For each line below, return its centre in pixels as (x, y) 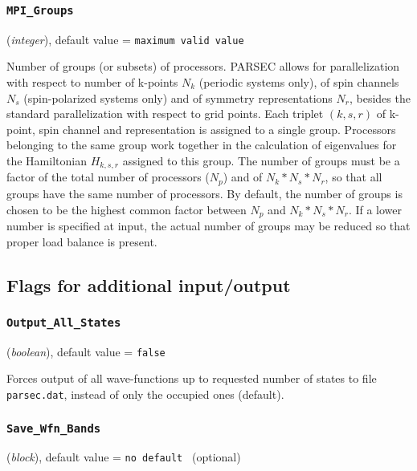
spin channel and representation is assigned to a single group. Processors (217, 129)
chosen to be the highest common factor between (127, 209)
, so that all (354, 177)
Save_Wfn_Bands (54, 428)
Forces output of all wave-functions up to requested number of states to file (192, 378)
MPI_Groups (40, 10)
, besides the (380, 97)
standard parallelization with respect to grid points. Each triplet (165, 114)
